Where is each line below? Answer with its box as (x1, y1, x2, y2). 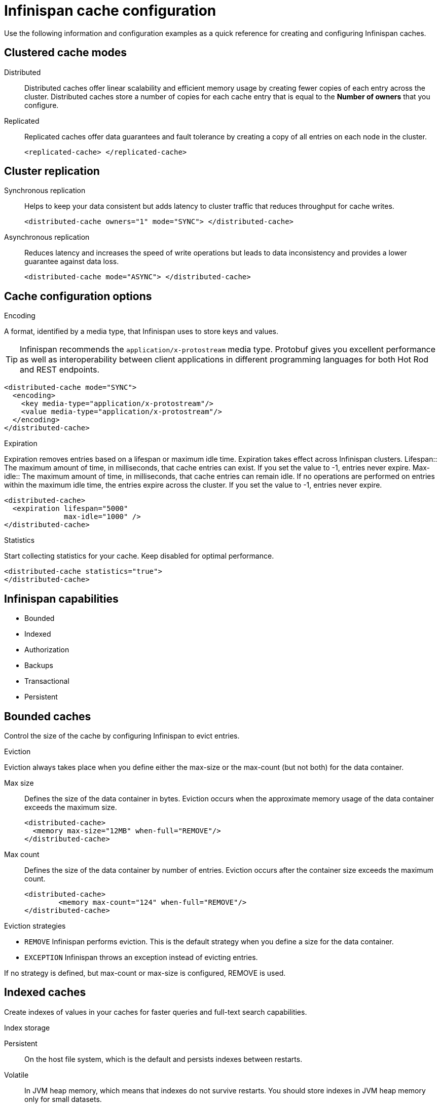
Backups (24, 661, 53, 670)
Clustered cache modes (4, 46, 127, 59)
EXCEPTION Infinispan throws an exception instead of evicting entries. (24, 952, 258, 962)
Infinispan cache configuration (4, 2, 216, 19)
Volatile (4, 1070, 29, 1079)
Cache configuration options (4, 289, 152, 303)
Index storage (4, 1023, 50, 1032)
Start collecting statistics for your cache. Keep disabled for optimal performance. (4, 551, 274, 561)
